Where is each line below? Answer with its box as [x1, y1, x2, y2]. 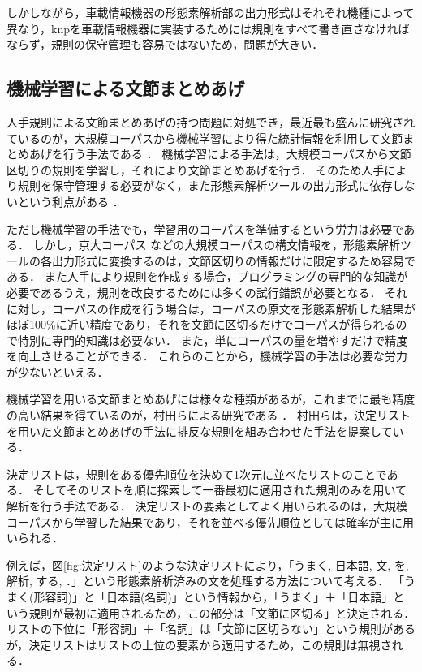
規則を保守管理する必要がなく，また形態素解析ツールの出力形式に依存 [17, 177, 393, 194]
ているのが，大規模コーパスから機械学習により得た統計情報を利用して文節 [6, 129, 403, 146]
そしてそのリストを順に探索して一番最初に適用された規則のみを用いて [32, 481, 407, 498]
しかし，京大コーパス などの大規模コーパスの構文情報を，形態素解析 [32, 236, 401, 253]
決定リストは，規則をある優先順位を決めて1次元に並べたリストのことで [6, 465, 387, 482]
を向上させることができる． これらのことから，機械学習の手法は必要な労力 [6, 347, 407, 364]
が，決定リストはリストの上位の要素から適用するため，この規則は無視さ [6, 635, 392, 653]
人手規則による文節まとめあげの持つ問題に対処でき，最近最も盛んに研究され [6, 113, 416, 130]
